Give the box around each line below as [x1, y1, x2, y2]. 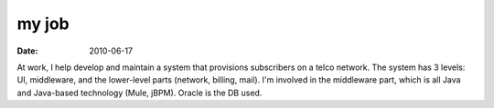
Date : [16, 45, 38, 56]
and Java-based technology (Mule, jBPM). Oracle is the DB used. [16, 87, 263, 98]
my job [16, 14, 70, 34]
